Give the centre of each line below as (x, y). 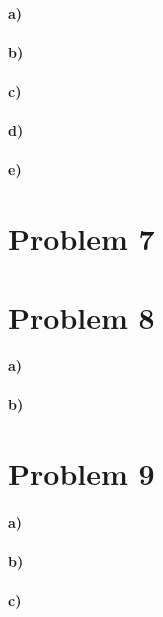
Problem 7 (81, 238)
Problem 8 (81, 316)
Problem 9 (81, 473)
